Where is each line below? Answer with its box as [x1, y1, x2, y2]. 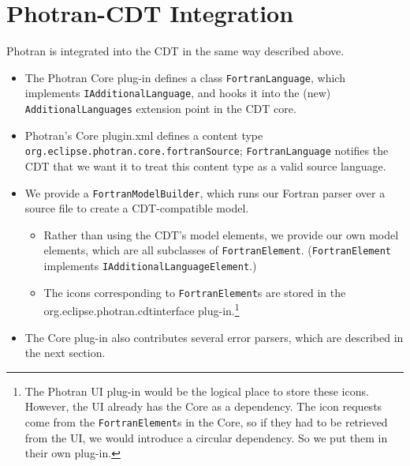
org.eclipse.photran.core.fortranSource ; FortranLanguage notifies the [24, 142, 389, 159]
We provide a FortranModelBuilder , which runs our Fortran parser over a [24, 184, 386, 201]
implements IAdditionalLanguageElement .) [43, 257, 257, 274]
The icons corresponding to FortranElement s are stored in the [43, 284, 346, 300]
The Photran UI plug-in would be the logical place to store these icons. [24, 382, 369, 399]
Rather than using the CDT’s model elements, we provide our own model [43, 226, 399, 242]
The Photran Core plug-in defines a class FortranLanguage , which [24, 69, 345, 85]
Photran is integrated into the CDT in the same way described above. [6, 43, 345, 59]
